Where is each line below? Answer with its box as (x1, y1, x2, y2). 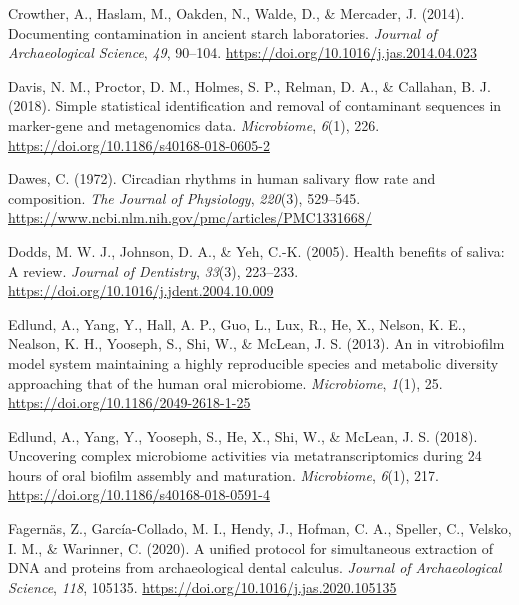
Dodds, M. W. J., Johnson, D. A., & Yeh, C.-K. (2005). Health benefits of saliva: (8, 240, 505, 261)
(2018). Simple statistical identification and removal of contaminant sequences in (8, 95, 502, 116)
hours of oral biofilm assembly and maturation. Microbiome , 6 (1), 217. (8, 464, 439, 485)
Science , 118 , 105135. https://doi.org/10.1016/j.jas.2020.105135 (8, 576, 397, 597)
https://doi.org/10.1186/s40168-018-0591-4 (8, 484, 270, 505)
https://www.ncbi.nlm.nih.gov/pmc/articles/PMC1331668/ (8, 207, 372, 228)
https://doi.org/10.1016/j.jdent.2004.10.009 (8, 280, 274, 301)
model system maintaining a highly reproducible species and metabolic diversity (8, 352, 499, 373)
